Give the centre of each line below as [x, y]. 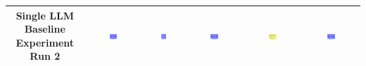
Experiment [45, 42]
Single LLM [45, 15]
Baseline [45, 29]
